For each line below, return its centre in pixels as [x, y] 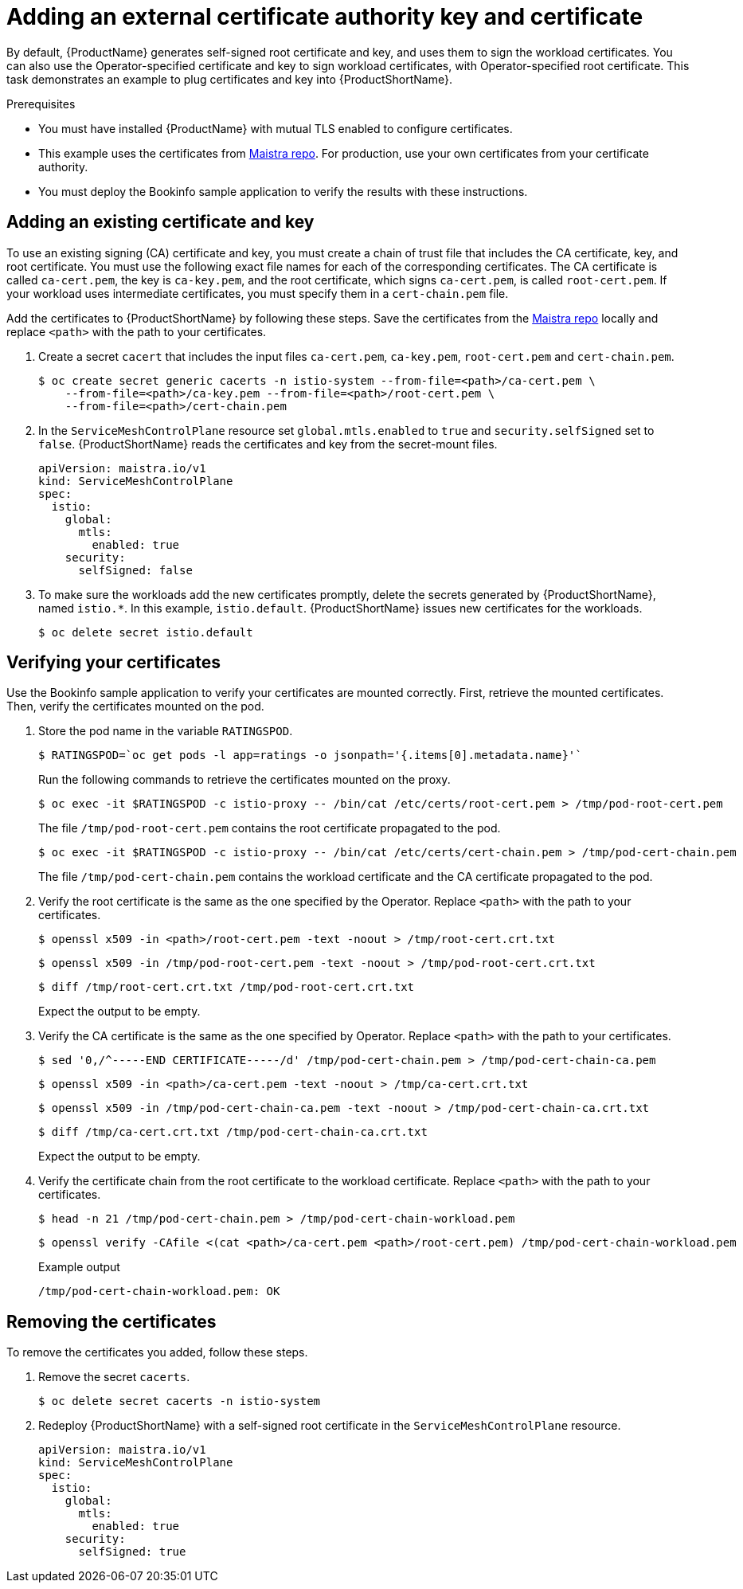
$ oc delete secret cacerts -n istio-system [180, 1401]
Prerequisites [41, 104]
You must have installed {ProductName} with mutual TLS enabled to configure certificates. [276, 128]
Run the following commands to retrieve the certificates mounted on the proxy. [244, 780]
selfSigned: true [132, 1552]
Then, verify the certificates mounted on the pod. [135, 706]
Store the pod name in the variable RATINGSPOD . [166, 731]
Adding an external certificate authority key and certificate [325, 17]
